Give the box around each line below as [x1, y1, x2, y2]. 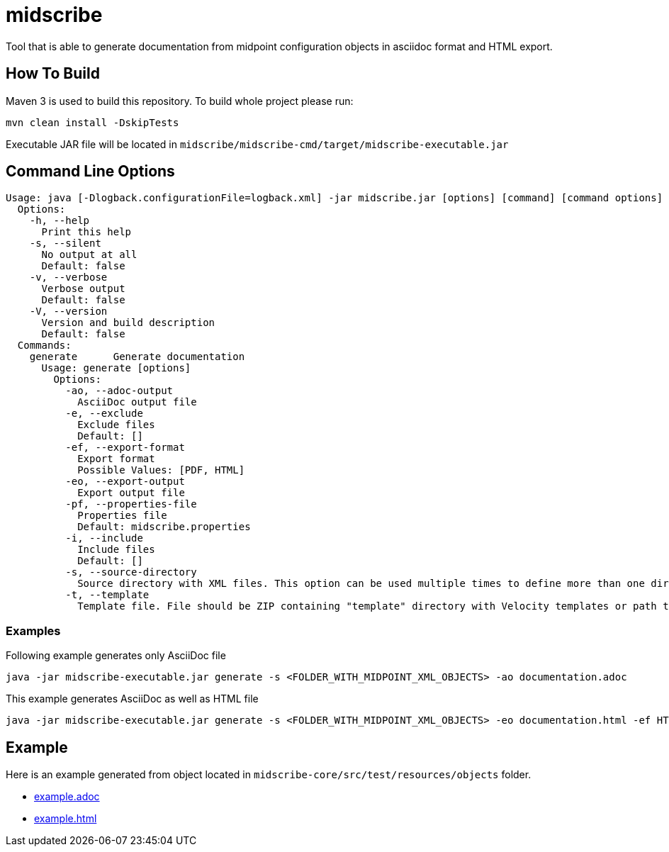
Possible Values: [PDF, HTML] [77, 464, 245, 476]
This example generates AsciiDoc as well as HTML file [6, 693, 259, 705]
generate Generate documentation [29, 351, 245, 363]
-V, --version [29, 306, 108, 318]
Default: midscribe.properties [77, 521, 251, 533]
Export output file [77, 487, 185, 499]
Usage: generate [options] [41, 362, 191, 374]
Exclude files [77, 419, 155, 431]
